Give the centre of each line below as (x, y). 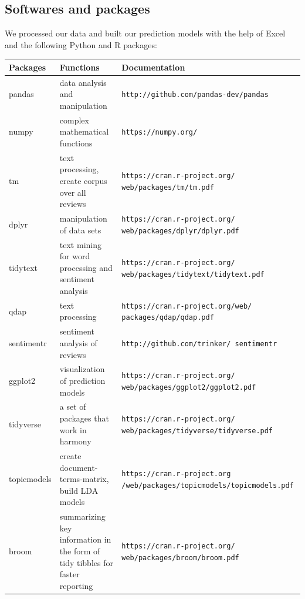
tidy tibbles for (86, 562)
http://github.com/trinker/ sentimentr (199, 344)
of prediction (82, 380)
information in (85, 539)
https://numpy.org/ (160, 133)
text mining (80, 244)
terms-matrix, (84, 479)
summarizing (82, 516)
